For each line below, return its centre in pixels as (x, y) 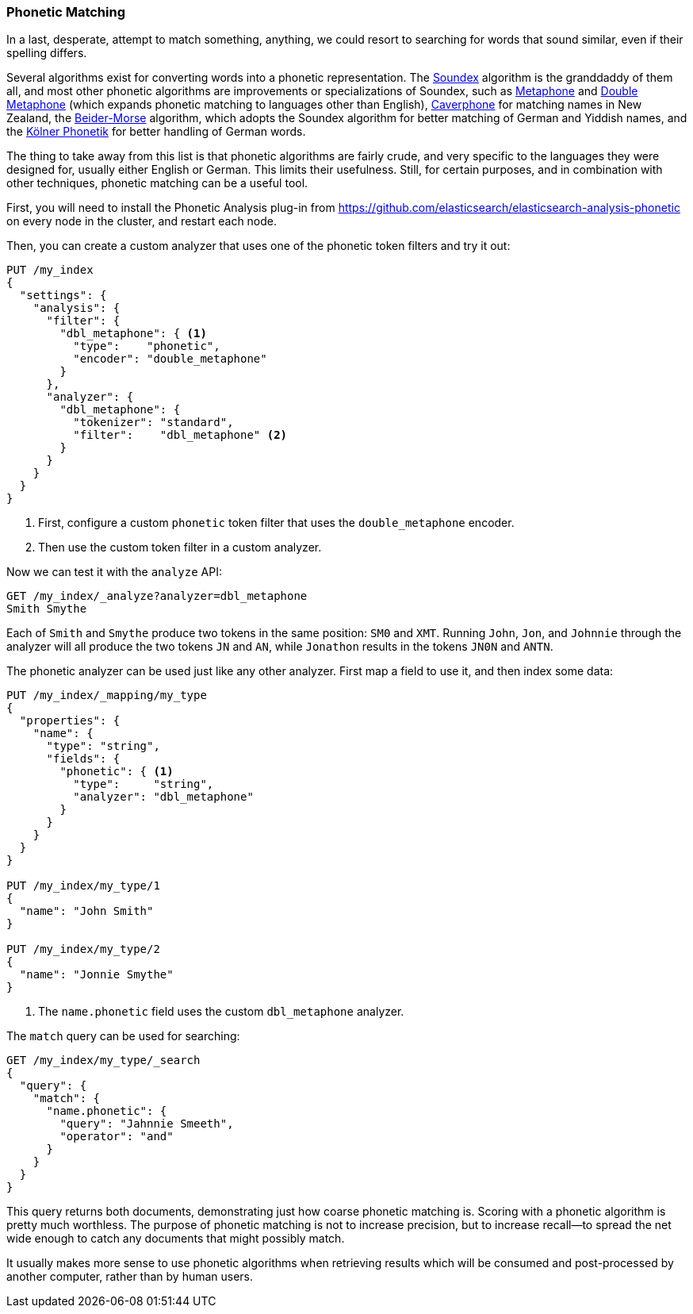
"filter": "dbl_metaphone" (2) (180, 435)
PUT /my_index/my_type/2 (83, 949)
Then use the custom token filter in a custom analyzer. (180, 547)
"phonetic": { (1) (117, 772)
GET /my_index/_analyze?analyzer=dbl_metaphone (157, 596)
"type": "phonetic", (147, 346)
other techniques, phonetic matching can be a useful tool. (157, 183)
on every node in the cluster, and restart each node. (142, 221)
